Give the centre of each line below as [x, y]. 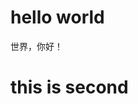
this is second [69, 87]
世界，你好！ [36, 46]
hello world [57, 17]
